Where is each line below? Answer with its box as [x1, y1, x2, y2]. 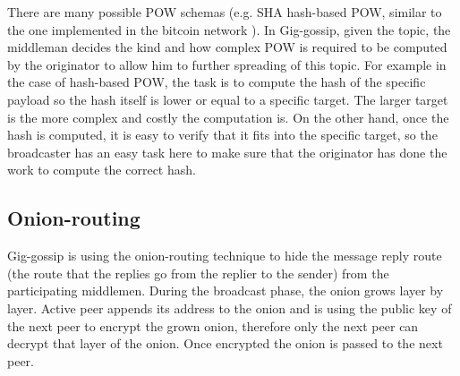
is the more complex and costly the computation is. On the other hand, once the [7, 107, 449, 126]
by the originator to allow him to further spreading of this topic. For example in [7, 55, 447, 73]
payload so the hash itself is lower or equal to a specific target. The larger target [7, 90, 448, 108]
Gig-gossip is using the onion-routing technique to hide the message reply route [7, 246, 442, 265]
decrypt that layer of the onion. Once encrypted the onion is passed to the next [7, 334, 443, 353]
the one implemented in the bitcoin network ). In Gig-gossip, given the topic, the [7, 20, 451, 38]
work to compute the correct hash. [7, 160, 196, 179]
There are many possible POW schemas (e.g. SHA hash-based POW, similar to [7, 3, 442, 21]
